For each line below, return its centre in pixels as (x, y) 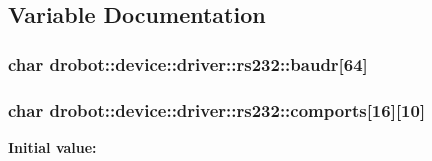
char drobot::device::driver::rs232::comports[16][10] (217, 109)
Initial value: (52, 146)
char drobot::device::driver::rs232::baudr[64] (188, 63)
